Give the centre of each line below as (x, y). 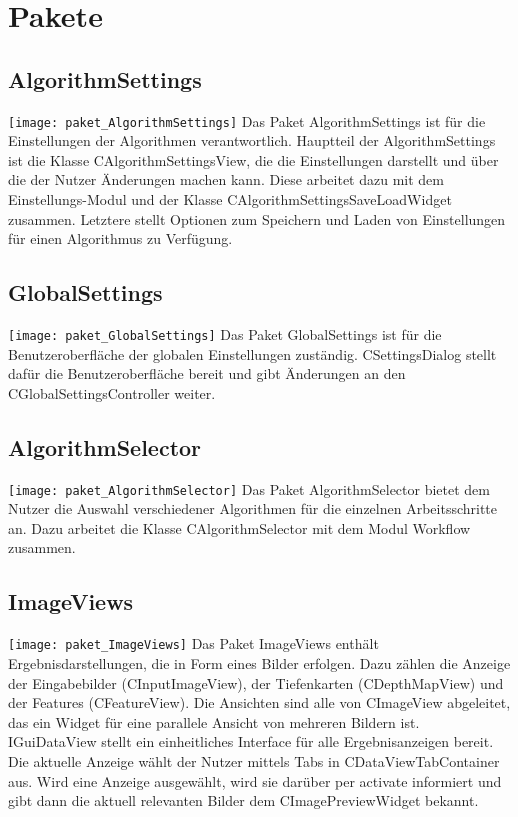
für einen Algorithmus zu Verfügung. (120, 238)
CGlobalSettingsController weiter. (112, 392)
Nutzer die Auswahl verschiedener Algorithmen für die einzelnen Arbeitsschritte (253, 508)
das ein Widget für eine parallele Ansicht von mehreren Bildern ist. (214, 721)
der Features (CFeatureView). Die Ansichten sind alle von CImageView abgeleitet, (259, 702)
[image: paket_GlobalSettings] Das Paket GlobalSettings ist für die (225, 334)
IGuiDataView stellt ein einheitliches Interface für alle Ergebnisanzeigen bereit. (251, 741)
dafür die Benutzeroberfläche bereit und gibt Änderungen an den (207, 373)
